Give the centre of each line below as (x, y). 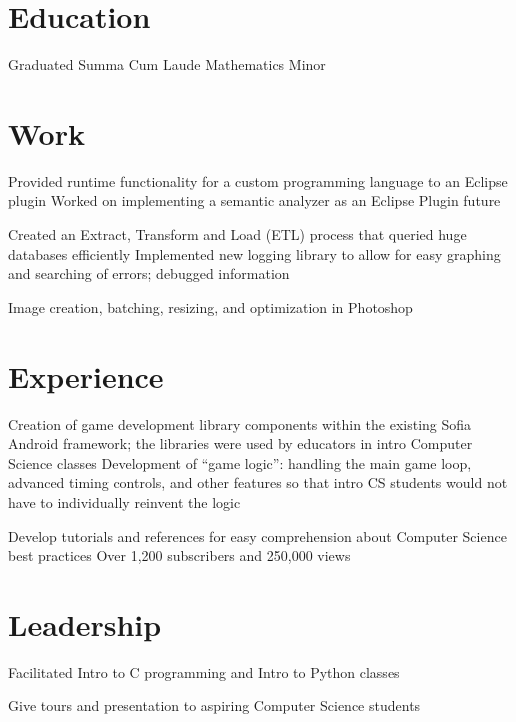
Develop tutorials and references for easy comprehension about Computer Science (257, 535)
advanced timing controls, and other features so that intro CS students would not (258, 482)
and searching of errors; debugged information (149, 273)
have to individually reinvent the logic (124, 501)
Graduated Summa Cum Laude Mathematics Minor (167, 64)
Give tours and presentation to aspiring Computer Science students (214, 705)
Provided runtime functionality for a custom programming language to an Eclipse (258, 180)
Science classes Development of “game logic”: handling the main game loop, (240, 462)
